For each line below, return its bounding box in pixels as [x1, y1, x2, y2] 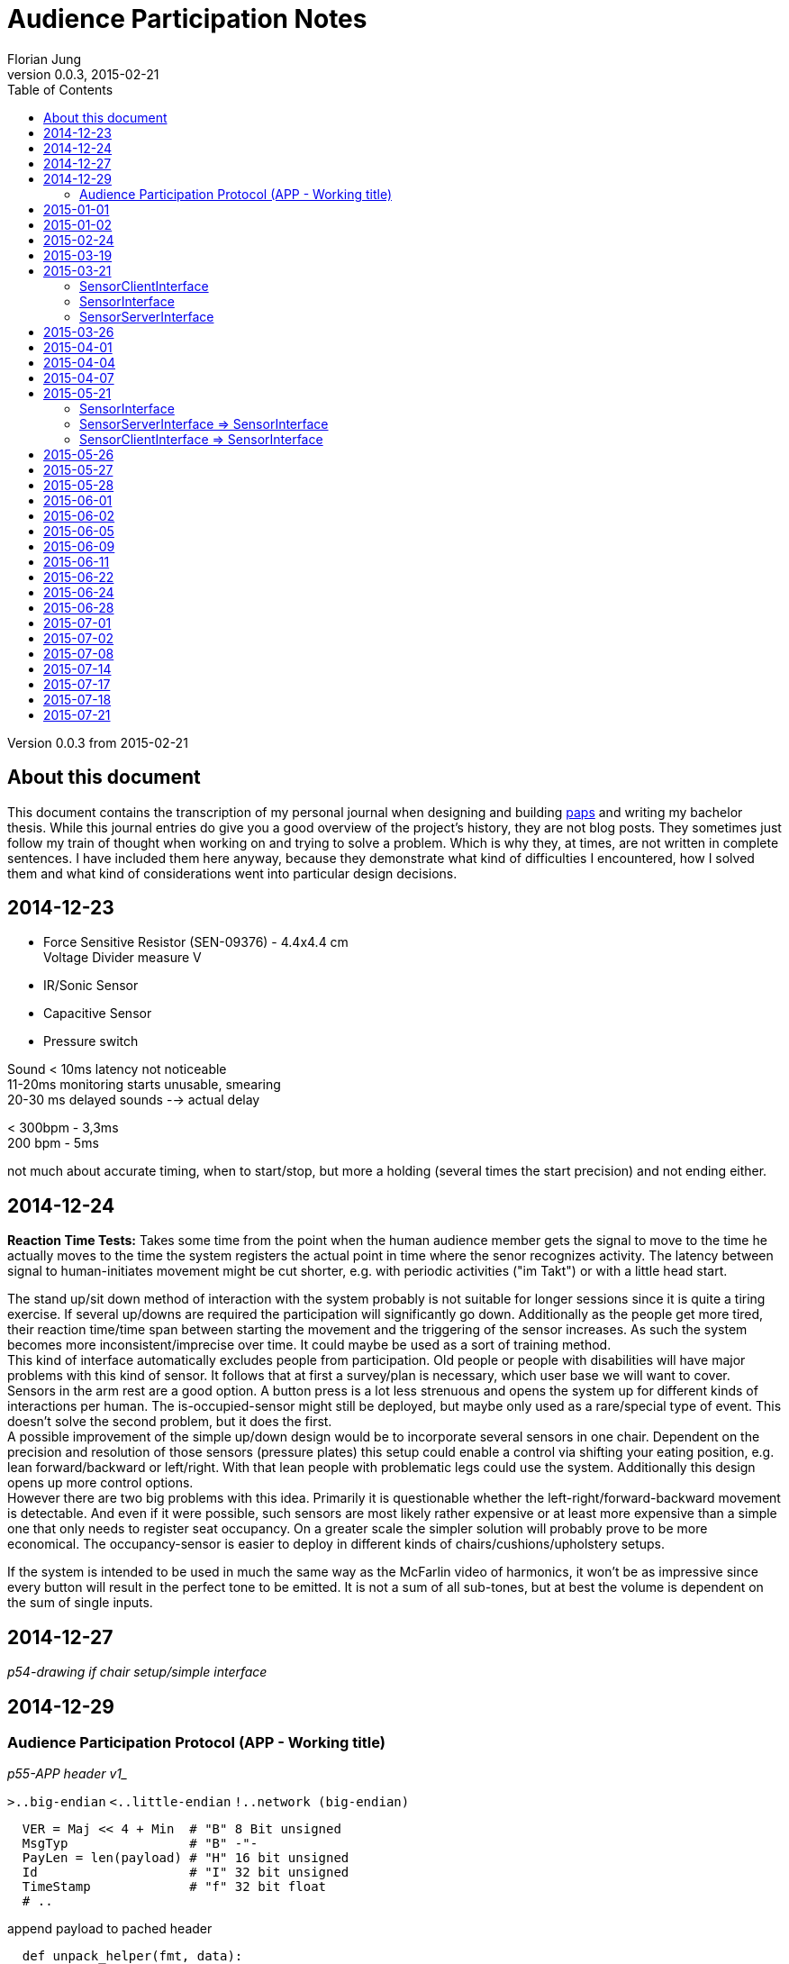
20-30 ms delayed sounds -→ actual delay [7, 1092, 260, 1108]
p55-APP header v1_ [7, 1766, 128, 1782]
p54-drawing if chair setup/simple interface [7, 1664, 268, 1680]
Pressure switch [43, 1033, 139, 1050]
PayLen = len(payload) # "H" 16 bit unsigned [22, 1850, 349, 1866]
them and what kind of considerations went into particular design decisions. [7, 865, 458, 881]
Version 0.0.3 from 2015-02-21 [7, 734, 188, 750]
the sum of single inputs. [7, 1595, 153, 1611]
